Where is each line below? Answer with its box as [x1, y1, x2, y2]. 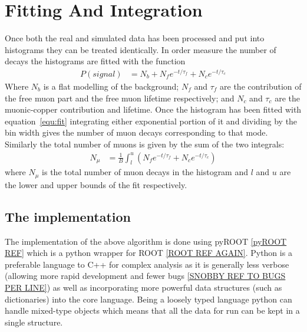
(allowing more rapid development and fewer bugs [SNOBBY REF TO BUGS [5, 269, 286, 282]
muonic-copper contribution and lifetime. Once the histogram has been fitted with [5, 103, 302, 116]
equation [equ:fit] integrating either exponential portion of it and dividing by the [5, 114, 298, 127]
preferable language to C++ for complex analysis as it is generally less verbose [5, 258, 289, 270]
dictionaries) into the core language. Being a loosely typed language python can [5, 292, 292, 305]
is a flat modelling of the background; [43, 80, 179, 93]
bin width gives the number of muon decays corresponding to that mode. [5, 126, 268, 139]
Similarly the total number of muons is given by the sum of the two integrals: [5, 137, 285, 150]
